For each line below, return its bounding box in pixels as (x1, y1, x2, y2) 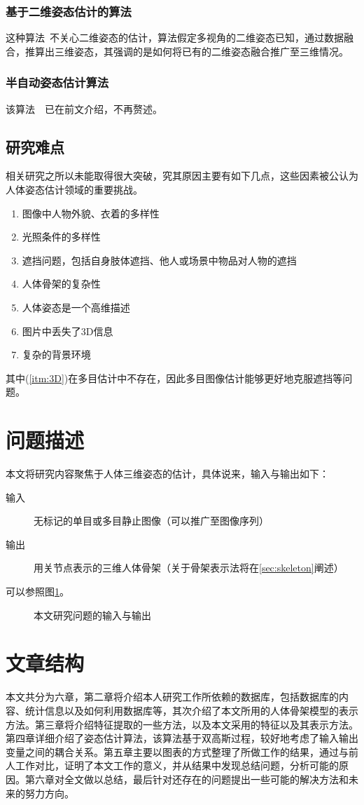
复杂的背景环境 (22, 347, 91, 362)
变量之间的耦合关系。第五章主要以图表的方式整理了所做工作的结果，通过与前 (6, 744, 358, 759)
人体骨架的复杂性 (22, 276, 101, 291)
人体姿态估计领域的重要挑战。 (6, 182, 143, 197)
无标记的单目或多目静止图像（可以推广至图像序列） (34, 513, 269, 528)
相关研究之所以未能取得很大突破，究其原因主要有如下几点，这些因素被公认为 (6, 168, 358, 183)
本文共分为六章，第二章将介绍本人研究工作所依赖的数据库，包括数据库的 (6, 689, 339, 704)
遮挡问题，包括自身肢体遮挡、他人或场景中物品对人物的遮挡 (22, 252, 297, 267)
